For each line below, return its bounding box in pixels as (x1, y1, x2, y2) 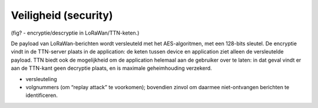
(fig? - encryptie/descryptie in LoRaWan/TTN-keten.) (11, 29, 140, 36)
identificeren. (25, 92, 58, 99)
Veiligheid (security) (11, 9, 113, 22)
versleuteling (25, 75, 57, 82)
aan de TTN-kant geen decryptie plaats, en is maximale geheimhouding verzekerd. (11, 65, 212, 72)
